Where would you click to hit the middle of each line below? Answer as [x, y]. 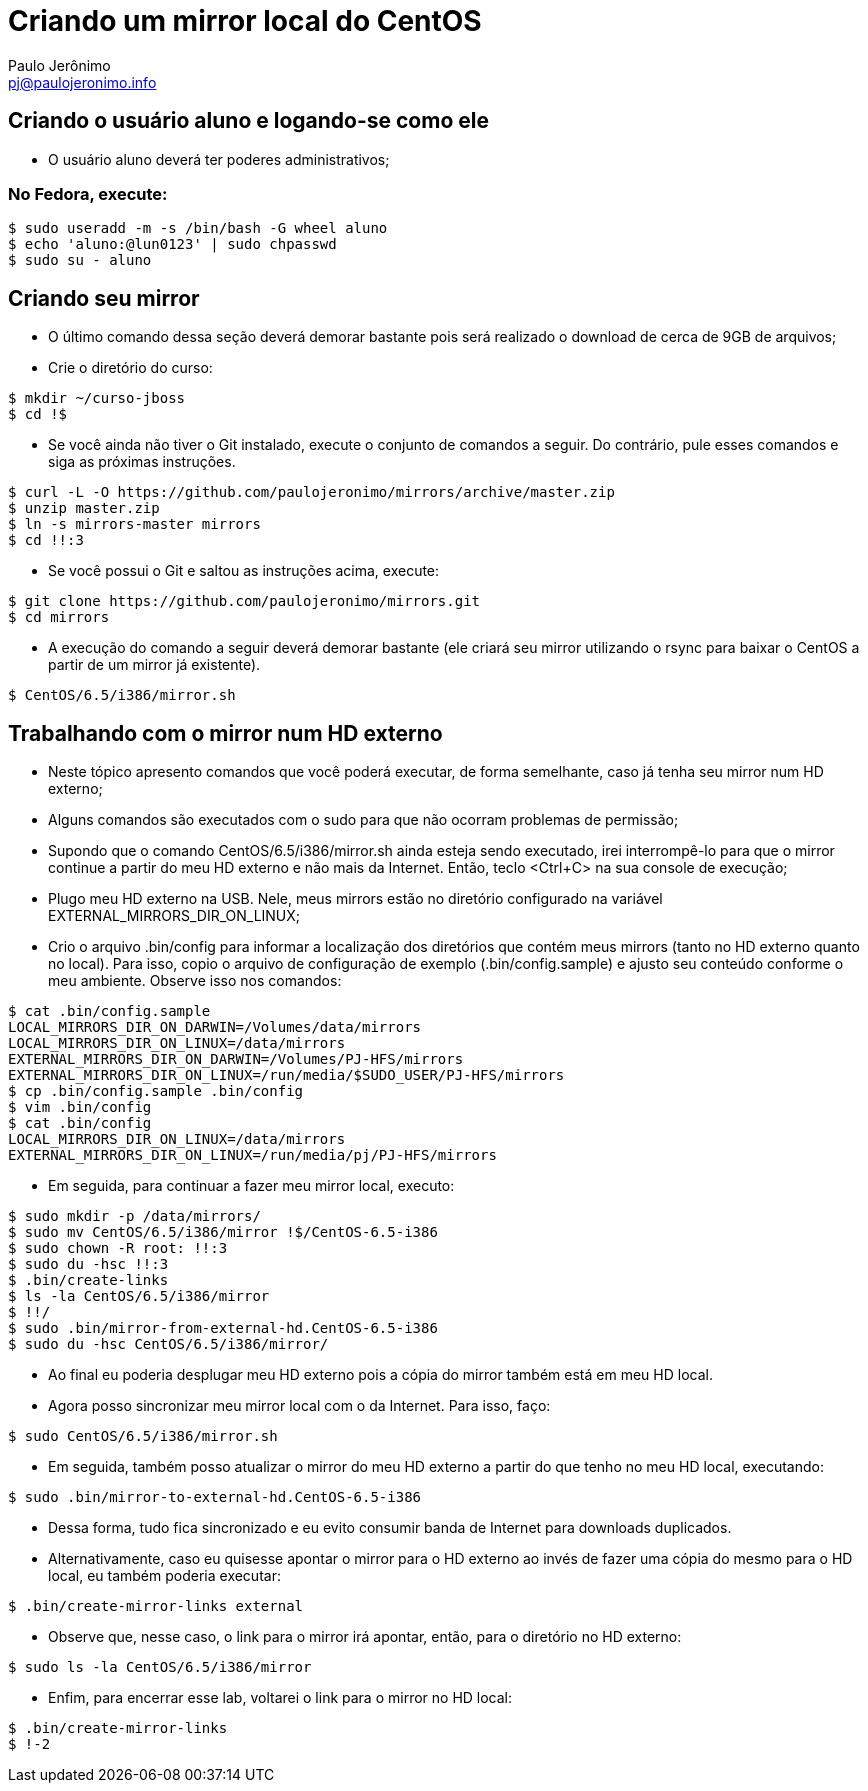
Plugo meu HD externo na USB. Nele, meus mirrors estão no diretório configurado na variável [355, 899]
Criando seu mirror [104, 298]
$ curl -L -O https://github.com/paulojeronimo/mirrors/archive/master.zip [311, 492]
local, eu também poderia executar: [164, 1576]
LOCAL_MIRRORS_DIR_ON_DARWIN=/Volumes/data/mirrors [215, 1027]
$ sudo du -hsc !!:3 [88, 1264]
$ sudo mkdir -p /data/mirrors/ [134, 1216]
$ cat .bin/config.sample [109, 1011]
